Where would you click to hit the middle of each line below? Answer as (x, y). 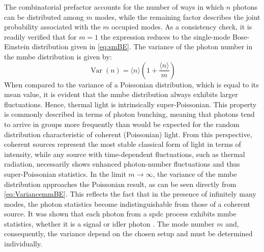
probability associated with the (52, 27)
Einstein (17, 46)
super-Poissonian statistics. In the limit (65, 174)
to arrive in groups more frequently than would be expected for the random (122, 124)
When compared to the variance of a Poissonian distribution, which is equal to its (131, 84)
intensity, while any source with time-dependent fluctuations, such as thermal (125, 154)
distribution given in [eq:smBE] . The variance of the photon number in (142, 46)
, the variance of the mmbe (195, 174)
